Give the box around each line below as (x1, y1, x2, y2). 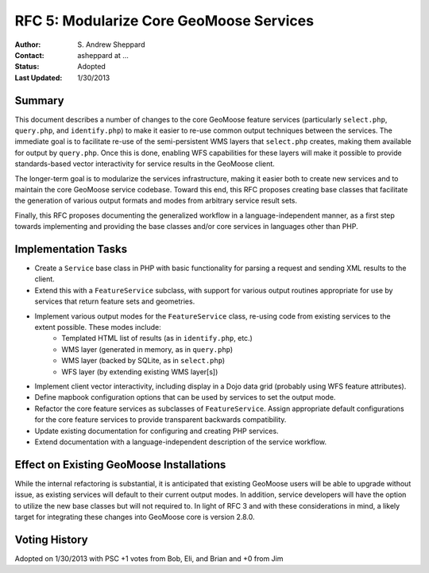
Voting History (14, 532, 88, 546)
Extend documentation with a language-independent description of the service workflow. (34, 437, 327, 447)
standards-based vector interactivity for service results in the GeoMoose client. (14, 159, 276, 168)
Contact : (14, 50, 45, 60)
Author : (14, 40, 41, 49)
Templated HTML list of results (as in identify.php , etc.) (61, 334, 253, 343)
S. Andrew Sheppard (77, 40, 145, 49)
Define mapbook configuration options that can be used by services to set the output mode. (34, 393, 336, 402)
